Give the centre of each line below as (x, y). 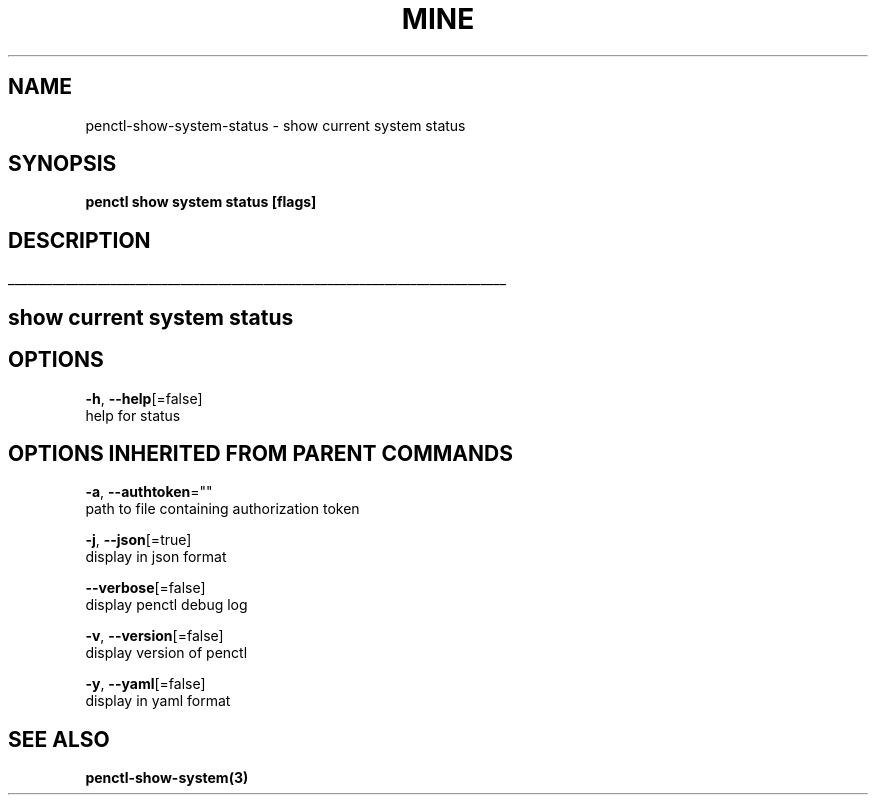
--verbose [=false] (145, 588)
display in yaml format (158, 701)
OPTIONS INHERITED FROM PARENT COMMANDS (260, 453)
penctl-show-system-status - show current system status (275, 125)
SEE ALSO (59, 739)
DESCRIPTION (79, 240)
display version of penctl (166, 653)
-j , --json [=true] (138, 540)
